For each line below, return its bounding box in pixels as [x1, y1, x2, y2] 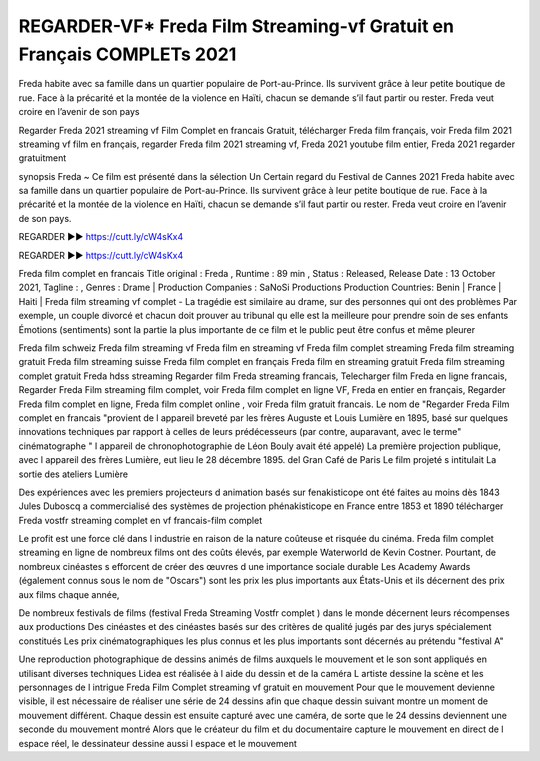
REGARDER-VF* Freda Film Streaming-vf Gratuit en [18, 15, 455, 37]
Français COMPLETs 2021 [18, 43, 237, 65]
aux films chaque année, [18, 588, 120, 600]
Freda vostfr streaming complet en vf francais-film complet [18, 514, 263, 526]
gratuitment [18, 152, 67, 164]
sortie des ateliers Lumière [18, 468, 129, 480]
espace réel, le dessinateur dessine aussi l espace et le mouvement [18, 737, 297, 749]
